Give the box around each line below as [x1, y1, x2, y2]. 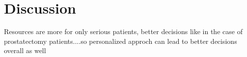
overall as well [4, 45, 46, 56]
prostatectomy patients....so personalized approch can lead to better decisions [4, 36, 237, 46]
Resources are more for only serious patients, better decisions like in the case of [4, 26, 243, 37]
